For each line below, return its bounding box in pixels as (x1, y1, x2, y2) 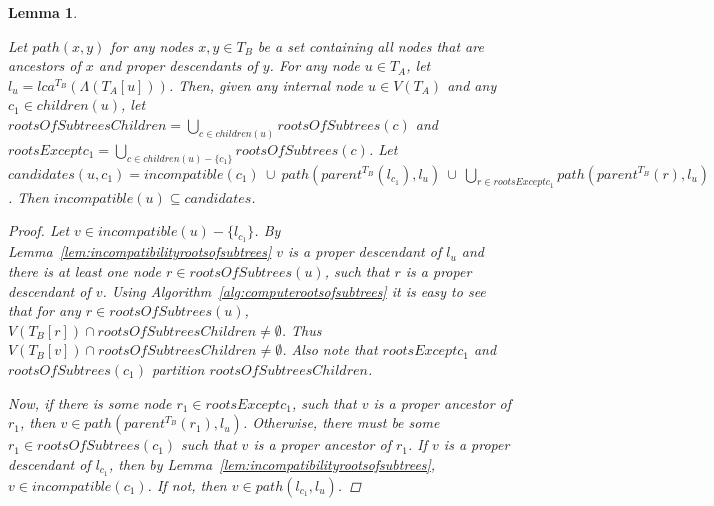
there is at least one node (8, 260, 161, 281)
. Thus (281, 319, 322, 340)
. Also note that (282, 339, 378, 360)
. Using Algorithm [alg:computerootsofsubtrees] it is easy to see (102, 280, 486, 301)
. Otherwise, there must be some (242, 412, 440, 433)
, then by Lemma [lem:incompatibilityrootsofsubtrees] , (108, 453, 436, 474)
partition (152, 358, 205, 379)
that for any (8, 300, 81, 321)
